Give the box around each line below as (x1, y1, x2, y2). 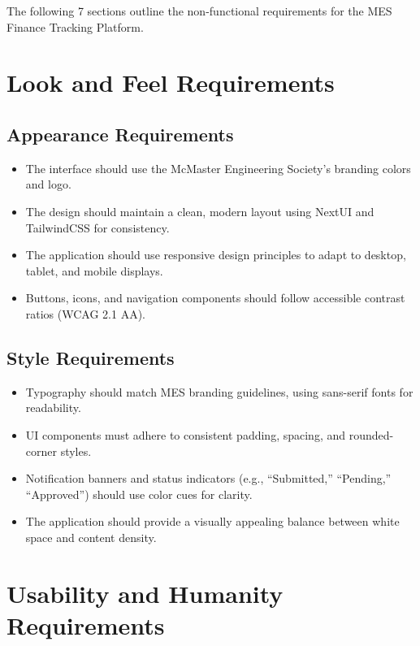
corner (25, 442, 57, 459)
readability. (25, 399, 81, 416)
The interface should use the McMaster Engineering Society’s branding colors (25, 159, 411, 176)
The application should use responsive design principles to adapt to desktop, (25, 246, 406, 263)
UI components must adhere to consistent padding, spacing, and (25, 426, 345, 443)
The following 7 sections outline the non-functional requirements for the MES (6, 2, 392, 19)
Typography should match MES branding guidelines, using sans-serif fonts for (25, 383, 414, 400)
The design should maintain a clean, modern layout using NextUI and (25, 202, 375, 219)
